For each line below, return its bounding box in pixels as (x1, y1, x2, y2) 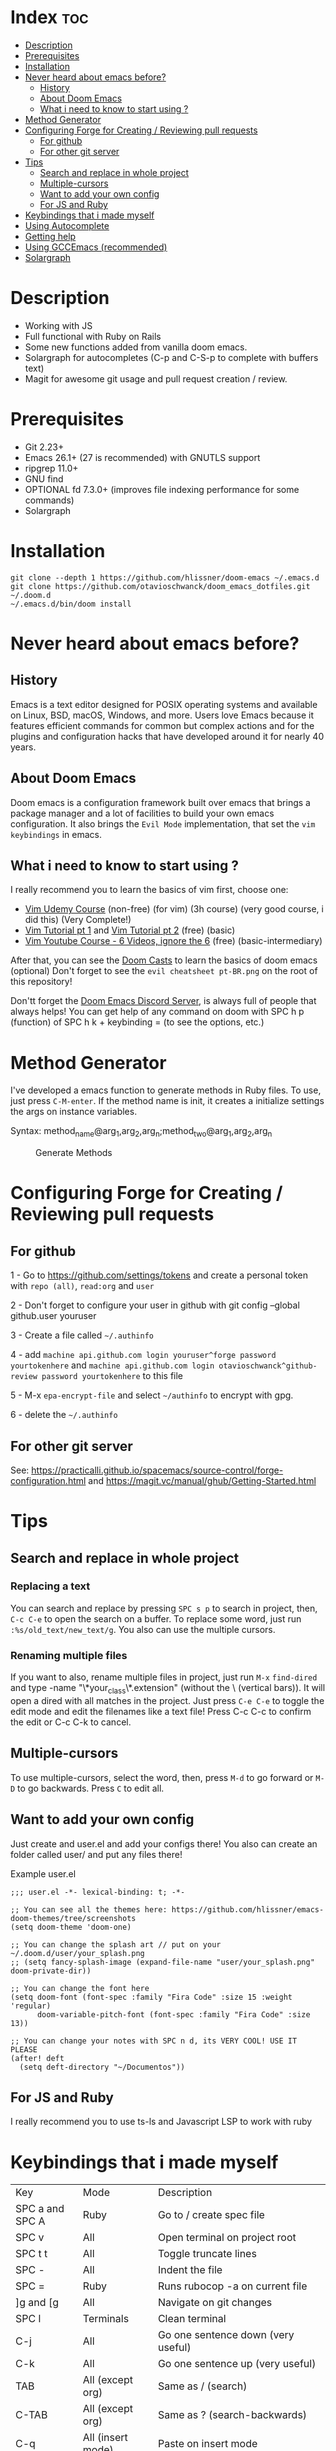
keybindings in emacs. (10, 828, 102, 840)
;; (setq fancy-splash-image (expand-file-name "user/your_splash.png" (10, 1957, 315, 1967)
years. (10, 741, 37, 753)
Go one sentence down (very (157, 2328, 295, 2342)
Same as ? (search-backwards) (157, 2408, 308, 2422)
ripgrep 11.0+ (24, 462, 79, 474)
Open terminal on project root (157, 2231, 297, 2245)
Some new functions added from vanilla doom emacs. (24, 341, 248, 353)
